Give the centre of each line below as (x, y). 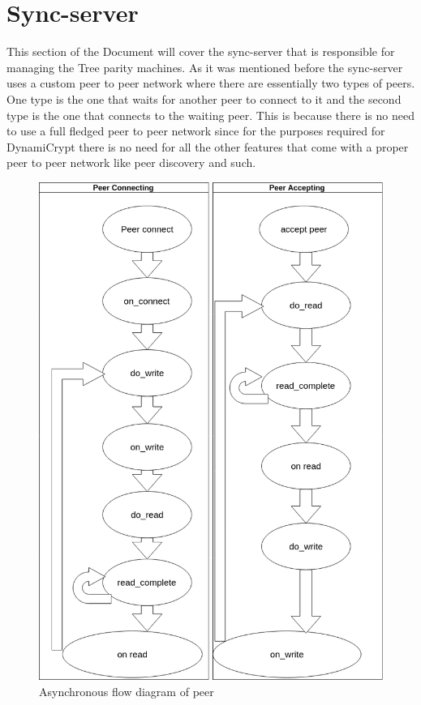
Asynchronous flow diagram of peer (127, 691)
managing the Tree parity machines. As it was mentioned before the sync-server (205, 67)
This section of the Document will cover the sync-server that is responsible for (201, 51)
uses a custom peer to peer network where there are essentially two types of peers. (211, 83)
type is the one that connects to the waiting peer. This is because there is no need (210, 115)
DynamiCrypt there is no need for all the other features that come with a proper (208, 146)
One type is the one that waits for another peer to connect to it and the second (204, 98)
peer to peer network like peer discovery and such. (131, 162)
